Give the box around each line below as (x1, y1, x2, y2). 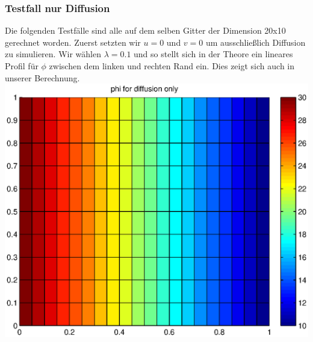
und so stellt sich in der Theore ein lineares (134, 48, 293, 60)
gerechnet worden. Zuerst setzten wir (5, 36, 141, 48)
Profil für (5, 60, 39, 72)
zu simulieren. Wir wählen (5, 48, 101, 60)
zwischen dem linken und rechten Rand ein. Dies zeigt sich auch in (49, 60, 294, 72)
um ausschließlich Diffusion (205, 36, 306, 48)
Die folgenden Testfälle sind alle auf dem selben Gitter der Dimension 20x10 (5, 24, 286, 37)
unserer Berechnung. (5, 71, 80, 84)
